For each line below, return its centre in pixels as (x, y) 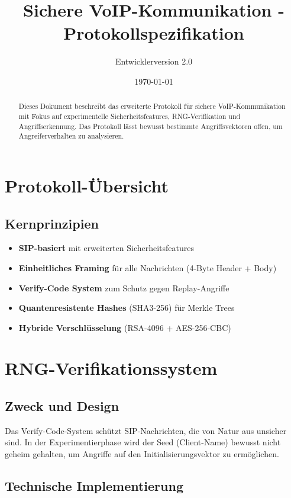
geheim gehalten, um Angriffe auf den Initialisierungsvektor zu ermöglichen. (142, 454)
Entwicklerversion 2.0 (154, 61)
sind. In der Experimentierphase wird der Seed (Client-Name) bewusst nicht (143, 442)
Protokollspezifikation (154, 33)
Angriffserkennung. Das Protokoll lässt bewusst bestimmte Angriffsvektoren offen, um (151, 126)
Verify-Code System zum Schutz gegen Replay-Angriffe (124, 287)
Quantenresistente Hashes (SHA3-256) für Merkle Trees (127, 308)
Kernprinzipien (52, 223)
